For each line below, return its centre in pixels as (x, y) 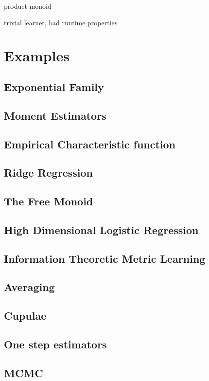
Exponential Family (54, 86)
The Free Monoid (49, 201)
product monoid (28, 6)
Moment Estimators (55, 115)
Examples (37, 56)
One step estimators (55, 344)
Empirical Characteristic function (90, 144)
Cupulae (25, 316)
